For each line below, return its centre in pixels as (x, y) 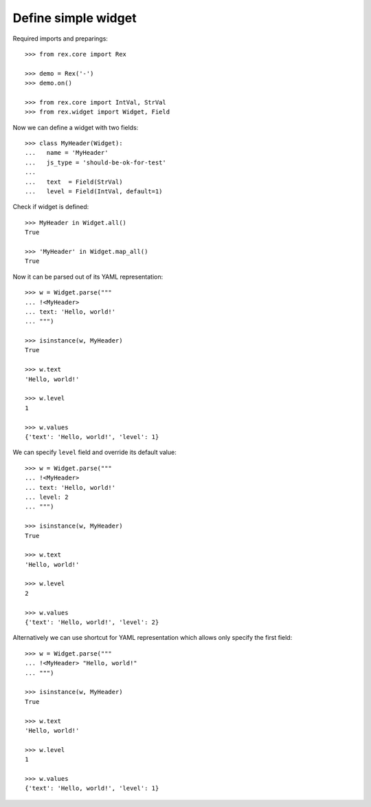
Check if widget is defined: (51, 207)
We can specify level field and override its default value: (94, 452)
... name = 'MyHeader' (67, 153)
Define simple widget (75, 18)
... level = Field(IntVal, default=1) (94, 192)
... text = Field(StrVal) (74, 182)
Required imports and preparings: (60, 39)
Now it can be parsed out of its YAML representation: (88, 277)
